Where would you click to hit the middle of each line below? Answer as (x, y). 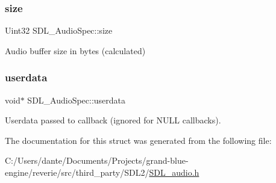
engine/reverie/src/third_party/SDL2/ (77, 172)
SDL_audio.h (174, 172)
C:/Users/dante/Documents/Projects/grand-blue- (97, 160)
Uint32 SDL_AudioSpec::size (59, 30)
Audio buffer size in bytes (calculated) (75, 50)
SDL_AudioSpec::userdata (77, 100)
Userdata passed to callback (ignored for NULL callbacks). (113, 120)
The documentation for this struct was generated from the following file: (138, 140)
